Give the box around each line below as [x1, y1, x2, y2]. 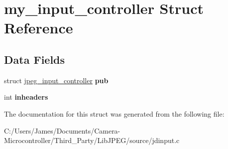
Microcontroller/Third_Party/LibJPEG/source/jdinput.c [4, 135, 180, 146]
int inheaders [4, 92, 48, 102]
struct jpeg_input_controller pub [4, 75, 109, 85]
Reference [4, 17, 73, 38]
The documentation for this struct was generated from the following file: [4, 108, 225, 119]
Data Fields [4, 51, 65, 67]
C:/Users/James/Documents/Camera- [4, 125, 120, 136]
